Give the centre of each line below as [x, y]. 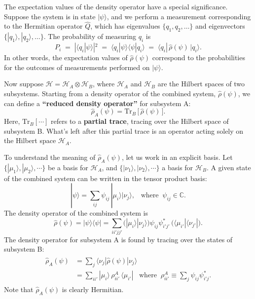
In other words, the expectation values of [66, 57]
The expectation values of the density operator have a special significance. [116, 6]
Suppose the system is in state [50, 16]
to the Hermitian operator [43, 26]
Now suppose [24, 84]
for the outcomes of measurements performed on [77, 67]
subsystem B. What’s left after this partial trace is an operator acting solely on [124, 131]
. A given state [229, 167]
